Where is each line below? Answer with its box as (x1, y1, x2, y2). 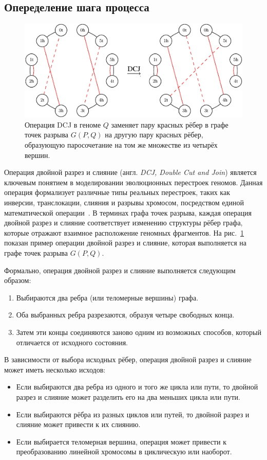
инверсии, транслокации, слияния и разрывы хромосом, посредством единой (4, 197, 244, 208)
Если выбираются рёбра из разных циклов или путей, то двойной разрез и (16, 409, 250, 419)
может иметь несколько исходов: (4, 364, 106, 375)
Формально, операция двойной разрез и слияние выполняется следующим (4, 264, 236, 275)
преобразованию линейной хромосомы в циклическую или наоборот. (16, 446, 232, 457)
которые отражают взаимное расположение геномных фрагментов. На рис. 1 (4, 227, 244, 238)
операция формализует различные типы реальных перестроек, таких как (4, 187, 230, 198)
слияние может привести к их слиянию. (16, 419, 141, 430)
